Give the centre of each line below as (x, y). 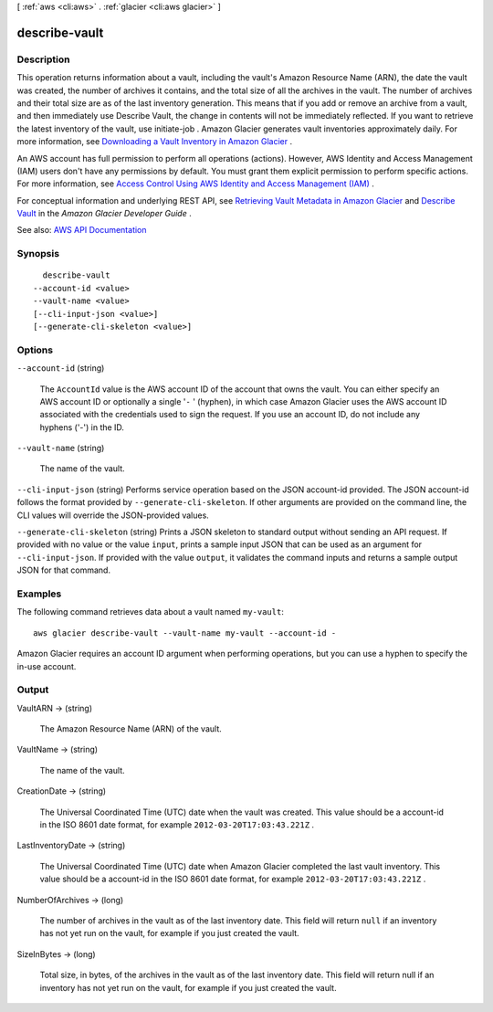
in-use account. (47, 666)
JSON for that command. (64, 570)
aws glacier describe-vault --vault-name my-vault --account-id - (185, 633)
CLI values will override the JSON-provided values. (113, 515)
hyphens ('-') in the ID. (82, 427)
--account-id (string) (61, 368)
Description (43, 59)
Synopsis (38, 254)
